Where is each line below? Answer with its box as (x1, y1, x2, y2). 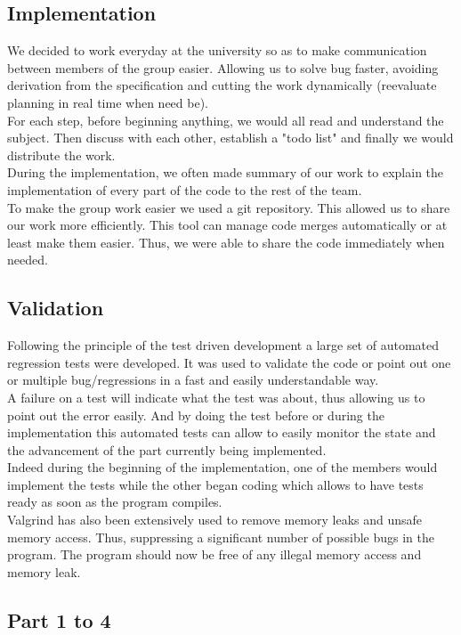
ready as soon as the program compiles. (7, 493, 222, 511)
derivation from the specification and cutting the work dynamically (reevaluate (7, 76, 437, 94)
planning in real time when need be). (7, 93, 209, 111)
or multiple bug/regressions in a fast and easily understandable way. (7, 370, 379, 389)
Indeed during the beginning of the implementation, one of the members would (7, 458, 438, 476)
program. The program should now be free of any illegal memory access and (7, 545, 422, 564)
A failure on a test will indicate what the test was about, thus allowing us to (7, 387, 425, 406)
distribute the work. (7, 145, 116, 164)
